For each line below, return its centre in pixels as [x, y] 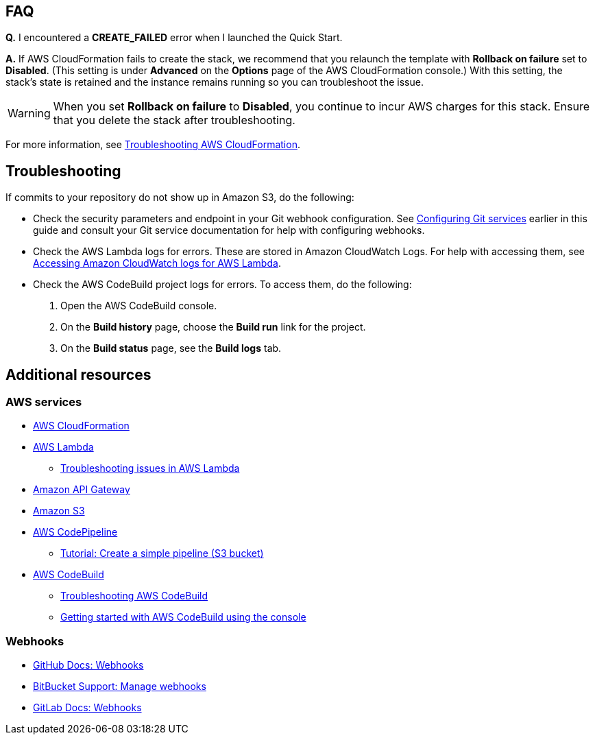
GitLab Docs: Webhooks [87, 708]
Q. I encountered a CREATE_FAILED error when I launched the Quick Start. [174, 38]
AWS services [44, 402]
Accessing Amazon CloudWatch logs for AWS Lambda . [157, 263]
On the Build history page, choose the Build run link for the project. [213, 327]
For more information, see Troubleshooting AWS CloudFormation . [153, 145]
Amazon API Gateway [82, 490]
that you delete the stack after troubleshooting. [174, 120]
